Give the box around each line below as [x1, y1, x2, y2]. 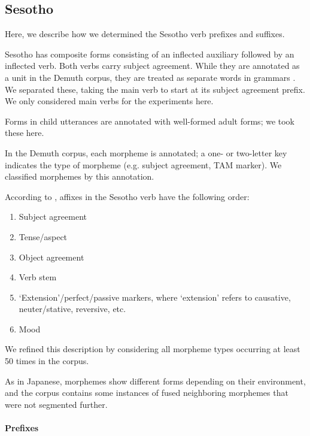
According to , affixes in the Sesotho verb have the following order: [5, 190, 250, 202]
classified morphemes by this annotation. [5, 170, 154, 183]
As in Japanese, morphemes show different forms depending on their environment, [5, 374, 306, 387]
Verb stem [19, 271, 57, 283]
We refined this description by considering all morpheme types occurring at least [5, 343, 300, 355]
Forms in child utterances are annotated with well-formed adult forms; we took [5, 114, 295, 127]
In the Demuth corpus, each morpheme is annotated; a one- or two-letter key [5, 146, 287, 159]
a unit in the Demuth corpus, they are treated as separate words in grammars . [5, 71, 296, 83]
